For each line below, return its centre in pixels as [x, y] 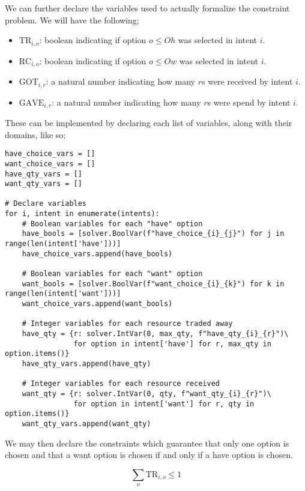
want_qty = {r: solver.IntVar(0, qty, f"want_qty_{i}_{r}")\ [146, 393]
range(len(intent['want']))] [63, 294]
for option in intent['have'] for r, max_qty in [172, 344]
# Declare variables [46, 204]
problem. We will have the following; [72, 20]
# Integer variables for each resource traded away [127, 324]
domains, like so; [35, 134]
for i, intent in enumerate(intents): [82, 214]
